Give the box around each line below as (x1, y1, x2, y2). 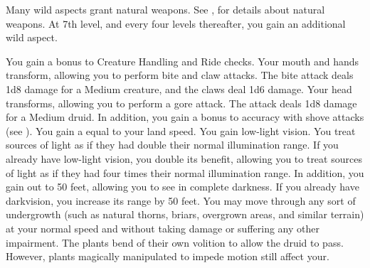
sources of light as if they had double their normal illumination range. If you (6, 137, 339, 152)
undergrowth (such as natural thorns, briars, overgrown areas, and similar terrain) (6, 207, 364, 222)
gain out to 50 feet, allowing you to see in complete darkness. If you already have (6, 179, 359, 194)
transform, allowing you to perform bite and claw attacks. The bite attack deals (6, 68, 354, 82)
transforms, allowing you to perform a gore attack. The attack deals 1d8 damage (6, 95, 357, 110)
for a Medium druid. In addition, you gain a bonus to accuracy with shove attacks (6, 109, 364, 124)
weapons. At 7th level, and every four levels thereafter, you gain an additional (6, 16, 346, 31)
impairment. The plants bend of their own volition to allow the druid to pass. (6, 235, 344, 250)
